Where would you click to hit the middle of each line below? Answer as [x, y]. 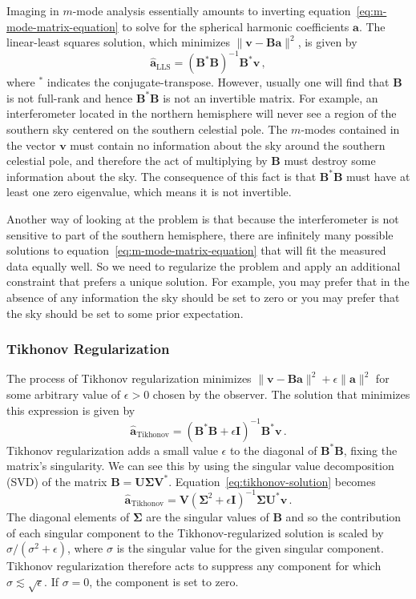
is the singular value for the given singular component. [250, 548]
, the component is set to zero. [164, 581]
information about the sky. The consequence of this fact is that [162, 176]
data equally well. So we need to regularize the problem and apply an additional [204, 265]
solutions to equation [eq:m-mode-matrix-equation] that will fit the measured [196, 250]
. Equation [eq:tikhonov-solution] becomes [272, 481]
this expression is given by [71, 410]
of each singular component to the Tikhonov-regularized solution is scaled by [195, 532]
